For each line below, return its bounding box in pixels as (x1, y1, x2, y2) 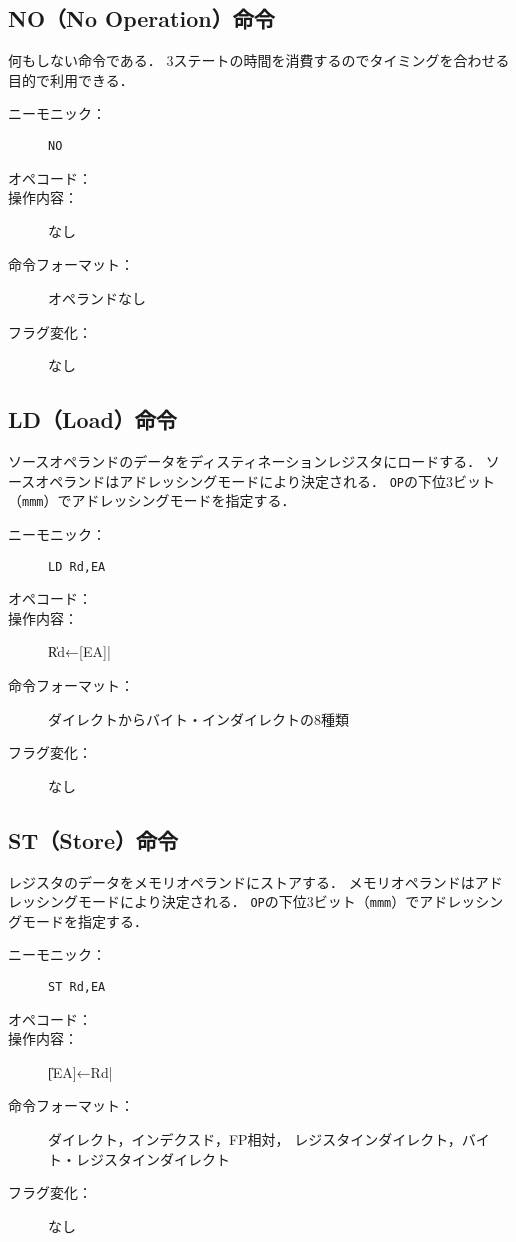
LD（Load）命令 (8, 404, 177, 435)
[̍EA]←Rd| (48, 1061, 113, 1082)
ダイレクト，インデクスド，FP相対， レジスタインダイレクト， (48, 1128, 462, 1149)
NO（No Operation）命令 (8, 3, 275, 34)
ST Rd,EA (48, 979, 106, 994)
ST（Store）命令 (8, 824, 179, 855)
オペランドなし (48, 288, 146, 309)
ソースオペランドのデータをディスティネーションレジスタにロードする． (8, 451, 482, 471)
